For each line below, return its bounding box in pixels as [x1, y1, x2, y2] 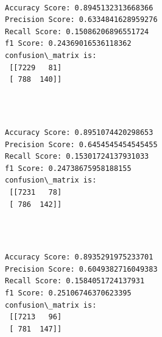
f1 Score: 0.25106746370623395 [5, 289, 132, 298]
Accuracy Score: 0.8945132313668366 [5, 3, 153, 12]
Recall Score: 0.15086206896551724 [5, 27, 149, 36]
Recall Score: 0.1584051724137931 [5, 277, 145, 286]
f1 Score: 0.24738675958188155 [5, 164, 132, 173]
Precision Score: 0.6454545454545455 [5, 140, 158, 149]
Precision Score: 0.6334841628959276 [5, 15, 158, 24]
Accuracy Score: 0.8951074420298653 [5, 128, 153, 137]
